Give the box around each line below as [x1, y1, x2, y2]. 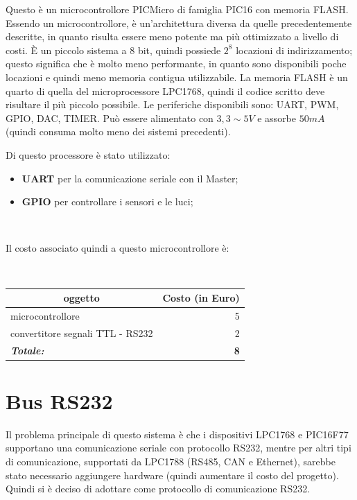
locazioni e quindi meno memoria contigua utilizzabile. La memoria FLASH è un [6, 69, 348, 84]
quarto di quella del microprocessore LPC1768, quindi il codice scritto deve [6, 83, 325, 98]
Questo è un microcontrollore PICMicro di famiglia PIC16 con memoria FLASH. [6, 2, 349, 16]
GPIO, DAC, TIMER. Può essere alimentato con [6, 110, 214, 125]
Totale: [10, 343, 44, 357]
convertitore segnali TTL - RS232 [10, 325, 153, 340]
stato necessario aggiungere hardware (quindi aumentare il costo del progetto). [6, 467, 339, 482]
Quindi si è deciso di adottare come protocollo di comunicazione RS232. [6, 481, 311, 496]
